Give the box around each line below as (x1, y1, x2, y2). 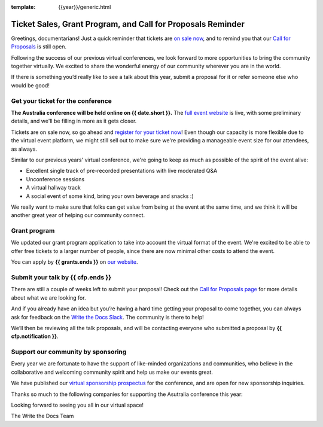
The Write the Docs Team (11, 413, 74, 420)
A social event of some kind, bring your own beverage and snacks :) (26, 192, 194, 200)
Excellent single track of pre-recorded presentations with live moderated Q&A (26, 167, 218, 175)
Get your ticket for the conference (11, 96, 112, 105)
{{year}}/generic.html (58, 4, 111, 10)
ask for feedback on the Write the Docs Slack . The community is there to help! (11, 313, 205, 321)
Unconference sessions (26, 175, 85, 182)
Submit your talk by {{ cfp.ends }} (11, 273, 112, 281)
